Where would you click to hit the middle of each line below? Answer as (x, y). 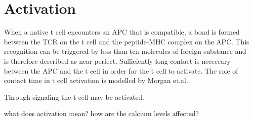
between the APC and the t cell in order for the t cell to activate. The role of (121, 70)
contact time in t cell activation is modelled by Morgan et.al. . (97, 80)
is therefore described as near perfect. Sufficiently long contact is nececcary (117, 60)
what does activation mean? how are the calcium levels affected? (102, 113)
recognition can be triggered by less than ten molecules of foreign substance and (125, 51)
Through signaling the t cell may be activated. (74, 97)
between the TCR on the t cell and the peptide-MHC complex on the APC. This (126, 41)
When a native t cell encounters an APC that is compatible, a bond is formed (122, 32)
